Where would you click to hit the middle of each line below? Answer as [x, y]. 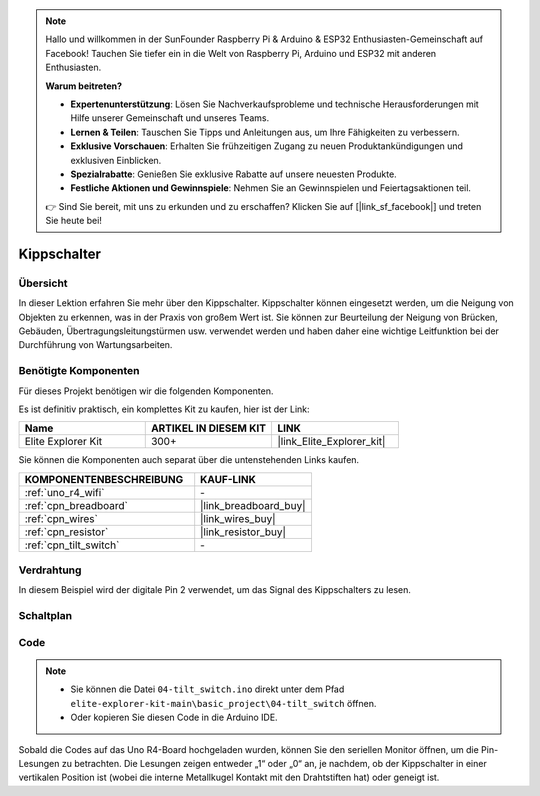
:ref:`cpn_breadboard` [76, 505]
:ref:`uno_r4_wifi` [64, 492]
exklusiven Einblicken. [116, 160]
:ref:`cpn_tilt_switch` [72, 545]
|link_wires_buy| [238, 518]
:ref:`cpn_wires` [61, 518]
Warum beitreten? [84, 86]
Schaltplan [45, 616]
